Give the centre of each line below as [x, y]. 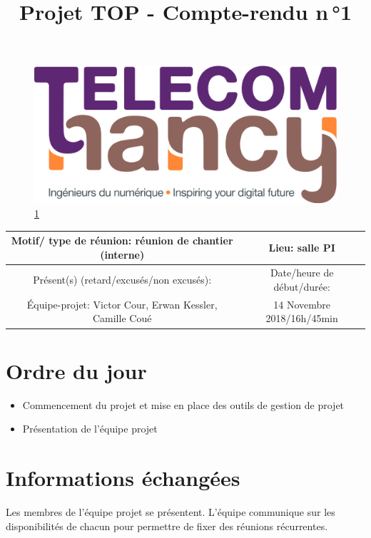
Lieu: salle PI [302, 247]
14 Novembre [302, 304]
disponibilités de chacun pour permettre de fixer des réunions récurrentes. [167, 526]
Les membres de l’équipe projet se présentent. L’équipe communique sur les [171, 512]
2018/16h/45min [302, 318]
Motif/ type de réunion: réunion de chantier [122, 240]
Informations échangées [123, 478]
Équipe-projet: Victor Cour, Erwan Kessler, [122, 304]
